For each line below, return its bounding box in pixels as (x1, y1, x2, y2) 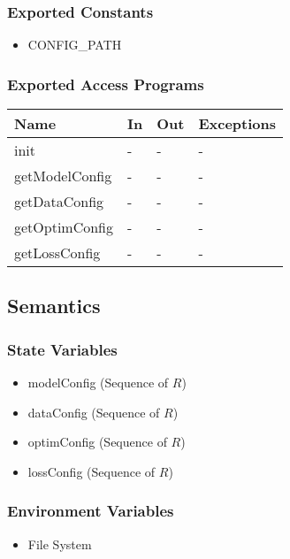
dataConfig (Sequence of (27, 402, 160, 421)
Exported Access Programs (7, 73, 204, 95)
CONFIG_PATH (27, 35, 122, 54)
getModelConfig (14, 165, 112, 187)
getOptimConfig (14, 217, 114, 238)
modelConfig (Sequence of (27, 373, 169, 392)
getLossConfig (14, 242, 101, 264)
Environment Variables (7, 500, 174, 522)
